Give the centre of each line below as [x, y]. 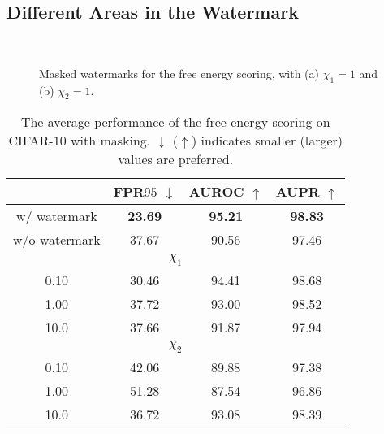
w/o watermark [57, 240]
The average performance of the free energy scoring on [175, 122]
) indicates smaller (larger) [267, 141]
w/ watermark [57, 216]
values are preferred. [176, 159]
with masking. [110, 141]
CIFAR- [31, 141]
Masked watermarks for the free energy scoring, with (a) [179, 73]
